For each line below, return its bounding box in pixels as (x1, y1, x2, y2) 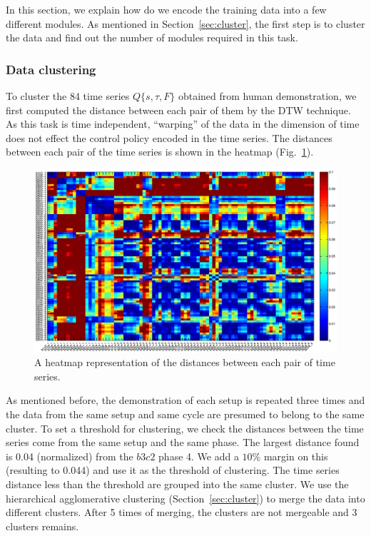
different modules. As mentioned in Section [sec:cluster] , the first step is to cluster (6, 16, 365, 31)
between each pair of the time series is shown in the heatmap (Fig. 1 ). (6, 144, 314, 159)
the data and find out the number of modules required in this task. (6, 30, 298, 45)
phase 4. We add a (158, 448, 239, 463)
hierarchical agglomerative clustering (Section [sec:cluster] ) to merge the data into (6, 490, 365, 505)
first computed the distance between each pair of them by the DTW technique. (6, 102, 351, 117)
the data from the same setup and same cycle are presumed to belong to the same (6, 407, 365, 422)
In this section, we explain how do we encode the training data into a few (6, 2, 327, 16)
